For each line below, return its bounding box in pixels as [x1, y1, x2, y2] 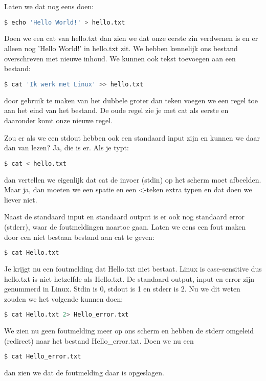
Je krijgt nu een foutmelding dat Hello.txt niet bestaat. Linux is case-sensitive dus [4, 263, 262, 274]
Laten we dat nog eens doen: [4, 1, 94, 11]
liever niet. [4, 194, 37, 205]
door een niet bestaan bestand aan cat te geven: [4, 231, 154, 242]
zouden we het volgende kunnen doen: [4, 293, 123, 304]
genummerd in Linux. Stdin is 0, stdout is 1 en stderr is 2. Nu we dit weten [4, 283, 240, 294]
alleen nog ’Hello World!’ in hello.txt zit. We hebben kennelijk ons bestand [4, 43, 238, 54]
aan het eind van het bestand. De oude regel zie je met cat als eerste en [4, 105, 229, 116]
